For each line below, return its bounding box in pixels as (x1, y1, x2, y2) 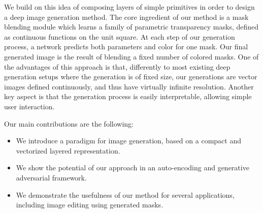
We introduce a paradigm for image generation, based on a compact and (16, 135, 241, 146)
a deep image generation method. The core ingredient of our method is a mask (4, 11, 249, 22)
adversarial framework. (16, 172, 87, 182)
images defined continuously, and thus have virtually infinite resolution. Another (4, 81, 254, 92)
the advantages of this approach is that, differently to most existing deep (4, 61, 231, 72)
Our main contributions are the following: (4, 118, 134, 129)
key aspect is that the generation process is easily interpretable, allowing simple (4, 91, 252, 102)
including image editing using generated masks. (16, 199, 163, 210)
